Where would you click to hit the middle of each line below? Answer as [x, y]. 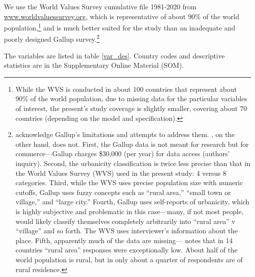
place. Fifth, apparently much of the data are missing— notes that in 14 [124, 240]
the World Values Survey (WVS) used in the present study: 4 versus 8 [121, 173]
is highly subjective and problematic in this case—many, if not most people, [129, 211]
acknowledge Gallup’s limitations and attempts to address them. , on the [125, 134]
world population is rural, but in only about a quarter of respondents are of [129, 259]
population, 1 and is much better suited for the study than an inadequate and [120, 27]
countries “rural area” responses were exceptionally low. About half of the [127, 250]
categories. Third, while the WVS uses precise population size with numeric [129, 182]
